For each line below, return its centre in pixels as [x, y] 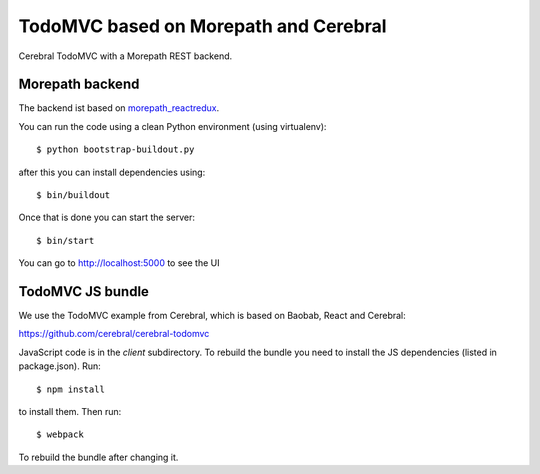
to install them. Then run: [70, 412]
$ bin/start [65, 240]
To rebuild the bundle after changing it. [98, 457]
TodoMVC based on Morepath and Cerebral [202, 26]
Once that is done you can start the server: [106, 217]
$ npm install [70, 389]
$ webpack [60, 434]
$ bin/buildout [73, 195]
